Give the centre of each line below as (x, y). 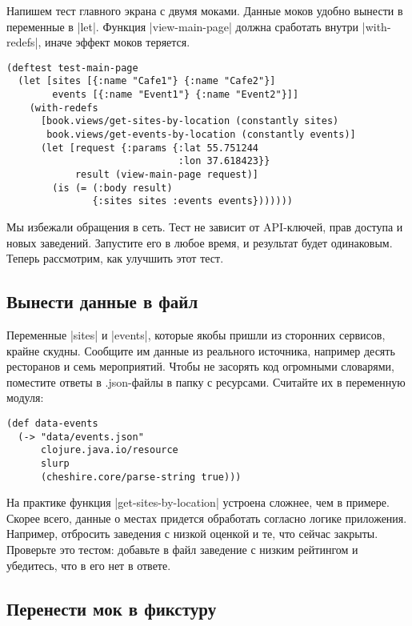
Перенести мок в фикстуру (112, 608)
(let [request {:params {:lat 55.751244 (149, 148)
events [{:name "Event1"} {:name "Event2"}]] (176, 95)
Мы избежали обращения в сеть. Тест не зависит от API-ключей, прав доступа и (205, 227)
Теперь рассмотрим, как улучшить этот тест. (115, 258)
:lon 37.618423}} (224, 161)
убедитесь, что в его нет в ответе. (89, 565)
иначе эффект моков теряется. (117, 42)
